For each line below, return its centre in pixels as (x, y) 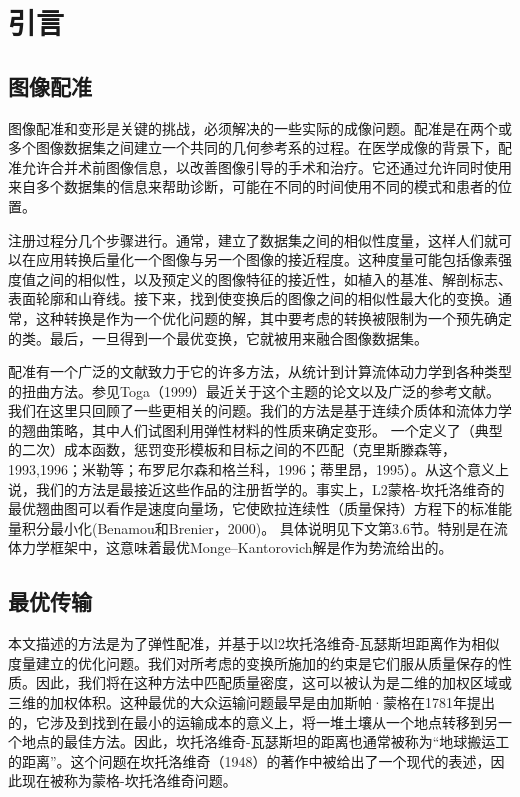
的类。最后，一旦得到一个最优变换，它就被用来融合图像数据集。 (218, 337)
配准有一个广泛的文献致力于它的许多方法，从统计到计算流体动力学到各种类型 (260, 371)
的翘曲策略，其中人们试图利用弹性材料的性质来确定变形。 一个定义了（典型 (255, 429)
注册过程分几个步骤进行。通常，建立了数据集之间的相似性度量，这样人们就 (253, 239)
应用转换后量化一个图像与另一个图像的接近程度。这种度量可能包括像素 (266, 259)
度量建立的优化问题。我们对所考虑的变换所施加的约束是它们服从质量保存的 (253, 662)
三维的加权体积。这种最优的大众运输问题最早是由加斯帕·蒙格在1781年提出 (251, 702)
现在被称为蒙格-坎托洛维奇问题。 (129, 780)
